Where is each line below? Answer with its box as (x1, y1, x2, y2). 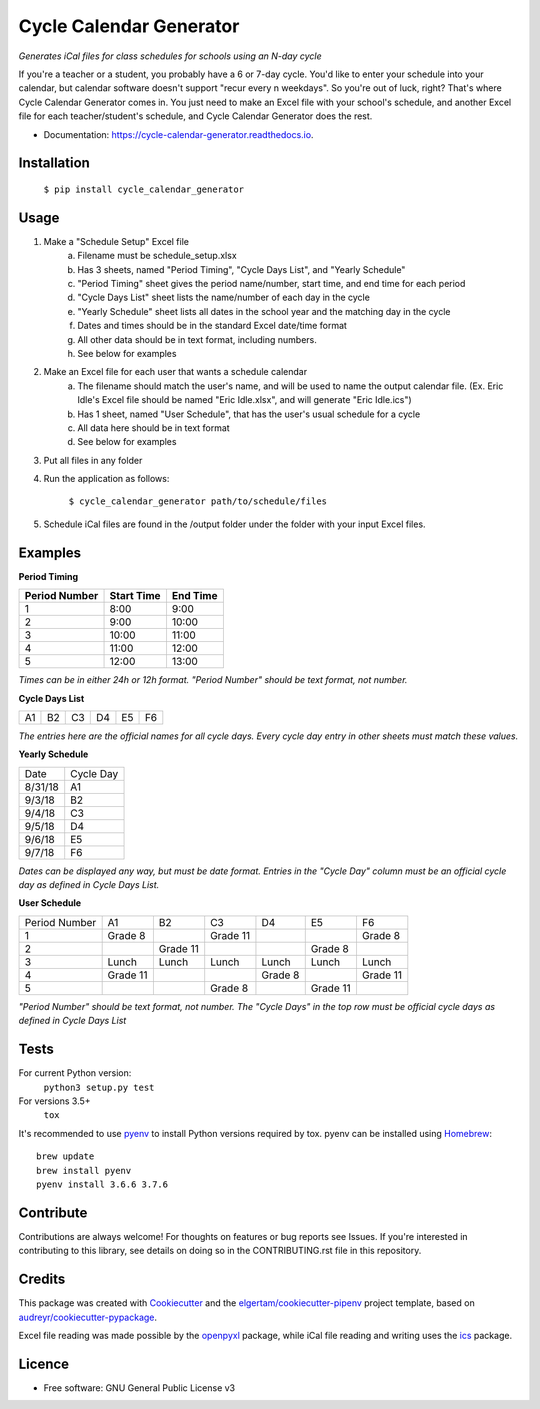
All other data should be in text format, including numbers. (77, 333, 317, 345)
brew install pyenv (36, 1165, 132, 1176)
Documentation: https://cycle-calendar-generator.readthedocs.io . (43, 128, 314, 140)
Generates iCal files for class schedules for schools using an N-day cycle (18, 50, 322, 62)
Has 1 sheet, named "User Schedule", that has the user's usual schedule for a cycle (77, 408, 421, 420)
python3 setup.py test (43, 1081, 155, 1093)
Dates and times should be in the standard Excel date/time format (77, 320, 347, 332)
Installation (18, 155, 90, 172)
